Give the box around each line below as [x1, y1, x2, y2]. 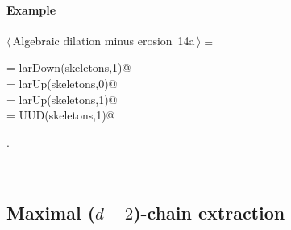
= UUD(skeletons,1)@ [6, 107, 115, 123]
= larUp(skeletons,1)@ [6, 90, 118, 107]
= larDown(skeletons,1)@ [6, 59, 131, 76]
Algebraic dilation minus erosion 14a [12, 31, 195, 48]
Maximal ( [6, 200, 96, 225]
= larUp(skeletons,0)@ [6, 74, 118, 91]
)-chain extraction [133, 200, 285, 225]
